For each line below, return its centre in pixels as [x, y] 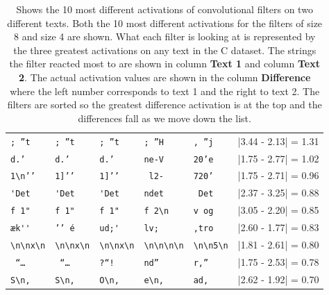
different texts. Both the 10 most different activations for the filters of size [165, 23]
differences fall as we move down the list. [164, 118]
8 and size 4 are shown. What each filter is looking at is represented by [164, 36]
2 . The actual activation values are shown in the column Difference [165, 77]
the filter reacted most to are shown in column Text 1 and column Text [164, 64]
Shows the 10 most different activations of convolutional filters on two [164, 9]
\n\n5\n [211, 246]
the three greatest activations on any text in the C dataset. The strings [165, 50]
